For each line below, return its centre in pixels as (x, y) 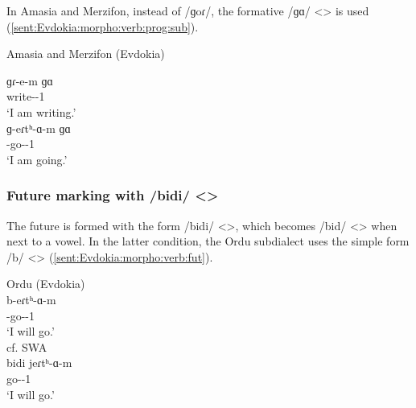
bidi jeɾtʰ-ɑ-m (39, 363)
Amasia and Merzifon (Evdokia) (86, 54)
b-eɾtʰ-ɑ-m (31, 299)
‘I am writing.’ (41, 111)
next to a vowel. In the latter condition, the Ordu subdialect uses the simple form (208, 241)
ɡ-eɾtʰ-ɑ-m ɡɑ (39, 128)
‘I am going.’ (37, 159)
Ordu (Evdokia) (46, 284)
